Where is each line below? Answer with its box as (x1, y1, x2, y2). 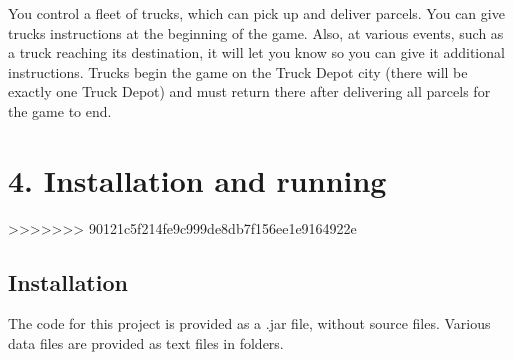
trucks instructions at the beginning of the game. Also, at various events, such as (8, 22, 504, 43)
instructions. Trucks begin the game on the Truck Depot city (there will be (8, 61, 468, 82)
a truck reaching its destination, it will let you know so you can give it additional (8, 42, 505, 63)
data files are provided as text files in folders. (8, 333, 284, 354)
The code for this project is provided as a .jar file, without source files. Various (8, 313, 491, 334)
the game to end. (8, 100, 112, 121)
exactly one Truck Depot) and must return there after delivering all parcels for (8, 81, 491, 102)
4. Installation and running (8, 159, 387, 200)
